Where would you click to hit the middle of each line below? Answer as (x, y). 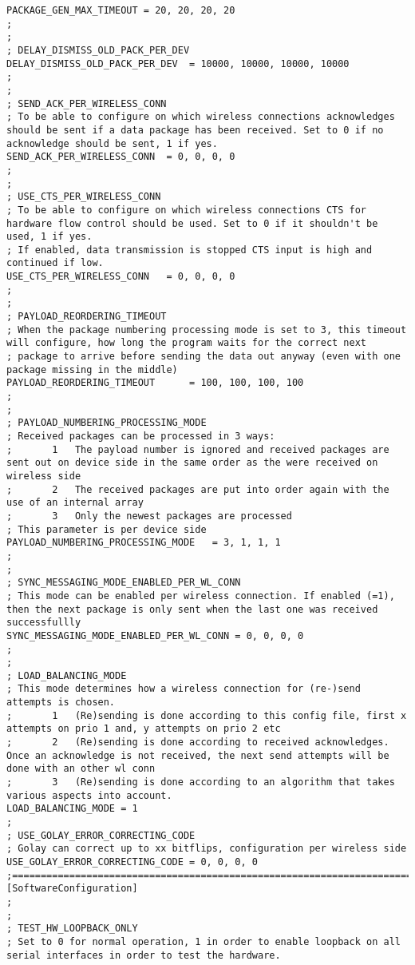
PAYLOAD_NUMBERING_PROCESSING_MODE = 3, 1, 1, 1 (144, 543)
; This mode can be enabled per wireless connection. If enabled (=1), (201, 596)
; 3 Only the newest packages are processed (149, 516)
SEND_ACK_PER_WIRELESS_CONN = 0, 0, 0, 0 (121, 157)
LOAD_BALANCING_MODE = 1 (72, 809)
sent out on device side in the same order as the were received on (192, 463)
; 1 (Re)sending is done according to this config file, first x (207, 715)
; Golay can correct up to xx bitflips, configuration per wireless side (207, 849)
